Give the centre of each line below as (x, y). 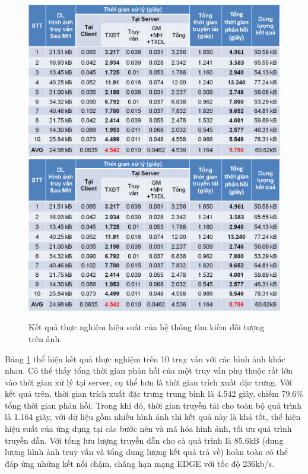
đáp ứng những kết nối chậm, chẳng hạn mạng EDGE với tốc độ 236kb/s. (139, 463)
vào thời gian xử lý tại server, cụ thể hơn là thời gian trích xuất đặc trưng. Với (148, 382)
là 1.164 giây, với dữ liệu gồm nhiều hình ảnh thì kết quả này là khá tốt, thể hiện (153, 417)
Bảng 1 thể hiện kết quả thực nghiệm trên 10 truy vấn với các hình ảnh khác (145, 358)
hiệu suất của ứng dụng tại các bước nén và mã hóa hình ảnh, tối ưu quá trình (148, 429)
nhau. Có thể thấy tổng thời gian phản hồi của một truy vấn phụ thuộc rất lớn (149, 370)
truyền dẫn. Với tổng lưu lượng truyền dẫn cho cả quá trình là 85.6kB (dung (144, 440)
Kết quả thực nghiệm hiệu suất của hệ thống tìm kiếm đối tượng (147, 327)
